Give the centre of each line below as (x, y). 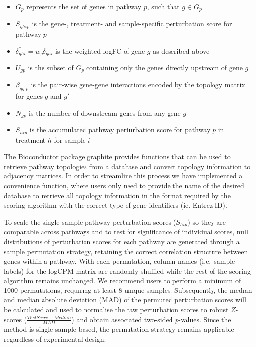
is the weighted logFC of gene (100, 50)
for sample (70, 140)
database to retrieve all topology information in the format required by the (117, 195)
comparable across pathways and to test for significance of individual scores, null (126, 232)
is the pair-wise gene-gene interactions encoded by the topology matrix (138, 85)
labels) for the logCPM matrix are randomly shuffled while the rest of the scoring (127, 270)
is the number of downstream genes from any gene (105, 112)
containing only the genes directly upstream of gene (164, 67)
